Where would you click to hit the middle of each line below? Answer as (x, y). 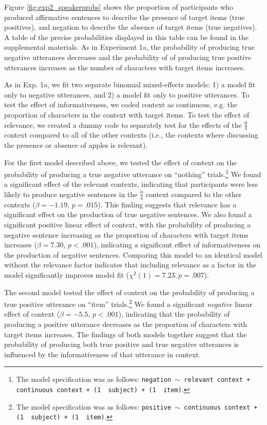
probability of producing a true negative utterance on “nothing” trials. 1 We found (133, 173)
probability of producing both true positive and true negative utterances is (122, 344)
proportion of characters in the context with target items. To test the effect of (127, 114)
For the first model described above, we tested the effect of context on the (120, 162)
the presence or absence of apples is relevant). (76, 144)
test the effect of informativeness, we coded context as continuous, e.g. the (121, 104)
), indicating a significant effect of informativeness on (177, 245)
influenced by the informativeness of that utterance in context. (102, 354)
